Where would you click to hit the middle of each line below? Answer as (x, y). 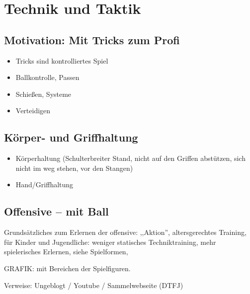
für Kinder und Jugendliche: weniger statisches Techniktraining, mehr (110, 242)
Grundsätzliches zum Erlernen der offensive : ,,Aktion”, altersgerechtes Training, (125, 232)
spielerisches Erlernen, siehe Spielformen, (66, 252)
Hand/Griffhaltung (44, 184)
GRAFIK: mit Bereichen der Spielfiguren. (67, 268)
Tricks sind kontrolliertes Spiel (62, 60)
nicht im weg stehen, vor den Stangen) (74, 168)
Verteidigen (33, 110)
